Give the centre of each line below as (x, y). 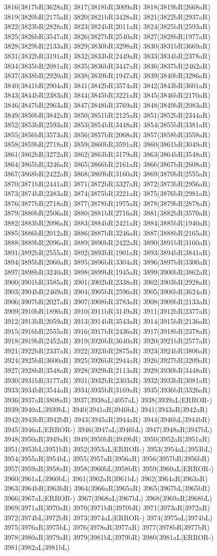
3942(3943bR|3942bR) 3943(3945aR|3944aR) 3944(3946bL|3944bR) (107, 419)
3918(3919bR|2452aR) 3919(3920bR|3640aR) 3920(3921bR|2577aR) (107, 341)
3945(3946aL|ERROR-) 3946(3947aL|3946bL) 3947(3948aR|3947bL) (108, 429)
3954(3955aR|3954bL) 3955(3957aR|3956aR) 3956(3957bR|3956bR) (107, 458)
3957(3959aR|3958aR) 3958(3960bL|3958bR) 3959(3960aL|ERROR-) (109, 468)
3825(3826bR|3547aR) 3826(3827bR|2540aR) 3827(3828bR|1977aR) (107, 36)
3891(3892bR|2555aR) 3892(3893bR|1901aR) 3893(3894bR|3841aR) (107, 252)
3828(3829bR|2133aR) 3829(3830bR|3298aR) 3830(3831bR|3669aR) (107, 46)
